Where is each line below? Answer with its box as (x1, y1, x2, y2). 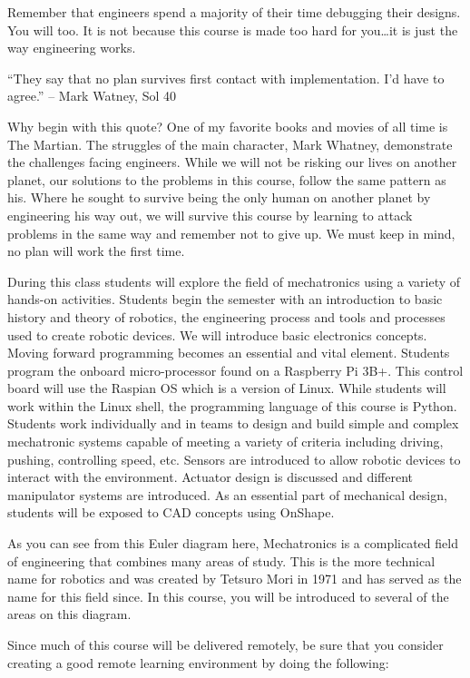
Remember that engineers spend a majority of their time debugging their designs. (7, 3, 461, 21)
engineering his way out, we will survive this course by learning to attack (7, 205, 413, 224)
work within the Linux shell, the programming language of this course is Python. (7, 396, 457, 415)
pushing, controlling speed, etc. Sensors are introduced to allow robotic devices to (7, 449, 461, 468)
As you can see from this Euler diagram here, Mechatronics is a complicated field (7, 534, 458, 553)
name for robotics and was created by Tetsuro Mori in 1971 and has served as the (7, 569, 462, 588)
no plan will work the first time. (7, 241, 185, 260)
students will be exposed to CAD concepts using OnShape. (7, 503, 335, 522)
